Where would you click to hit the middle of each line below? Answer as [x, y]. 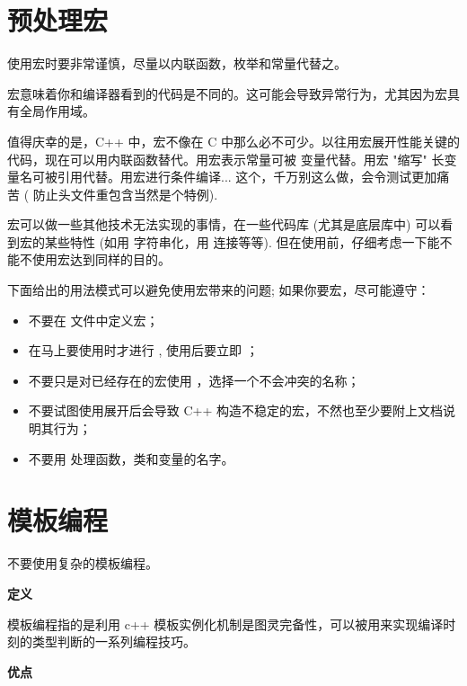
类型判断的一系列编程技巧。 [114, 641]
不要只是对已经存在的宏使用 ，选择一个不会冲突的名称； [194, 380]
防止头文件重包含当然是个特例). [125, 194]
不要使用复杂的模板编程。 [83, 563]
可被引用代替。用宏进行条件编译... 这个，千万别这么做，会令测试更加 [234, 177]
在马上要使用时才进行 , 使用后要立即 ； [143, 350]
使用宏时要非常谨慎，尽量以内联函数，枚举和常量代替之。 [177, 63]
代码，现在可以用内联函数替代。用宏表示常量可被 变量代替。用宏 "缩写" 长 [226, 159]
